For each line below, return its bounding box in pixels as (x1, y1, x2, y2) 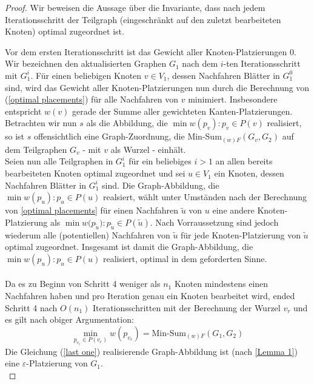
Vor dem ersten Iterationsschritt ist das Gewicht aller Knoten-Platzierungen (5, 45, 287, 58)
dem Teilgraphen (5, 143, 67, 155)
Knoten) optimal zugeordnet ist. (5, 25, 124, 38)
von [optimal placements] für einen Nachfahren (5, 204, 179, 217)
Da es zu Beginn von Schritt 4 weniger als (5, 277, 161, 290)
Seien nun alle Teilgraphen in (5, 155, 113, 167)
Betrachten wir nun (5, 116, 77, 129)
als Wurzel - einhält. (110, 143, 186, 155)
